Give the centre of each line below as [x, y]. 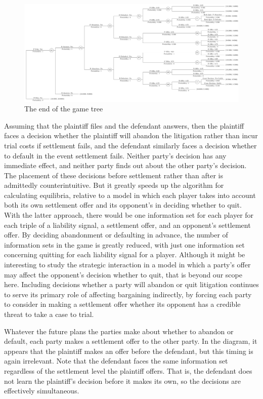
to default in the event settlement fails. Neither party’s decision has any [115, 155]
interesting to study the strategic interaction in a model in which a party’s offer [127, 265]
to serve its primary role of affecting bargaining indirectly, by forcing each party [128, 294]
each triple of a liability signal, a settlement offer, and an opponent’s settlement [127, 225]
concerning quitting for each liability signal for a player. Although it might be [125, 254]
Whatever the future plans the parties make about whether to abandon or [119, 331]
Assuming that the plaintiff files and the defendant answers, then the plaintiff [124, 125]
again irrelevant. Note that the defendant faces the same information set [116, 361]
